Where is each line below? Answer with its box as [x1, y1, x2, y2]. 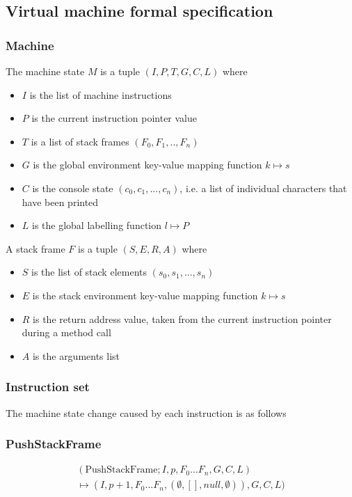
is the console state [32, 180, 113, 195]
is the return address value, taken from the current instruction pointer [33, 311, 332, 326]
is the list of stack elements [31, 265, 147, 279]
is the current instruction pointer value [31, 111, 198, 125]
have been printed [22, 194, 99, 209]
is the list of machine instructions [29, 87, 172, 102]
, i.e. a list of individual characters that [179, 180, 347, 195]
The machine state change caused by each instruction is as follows [6, 405, 287, 420]
